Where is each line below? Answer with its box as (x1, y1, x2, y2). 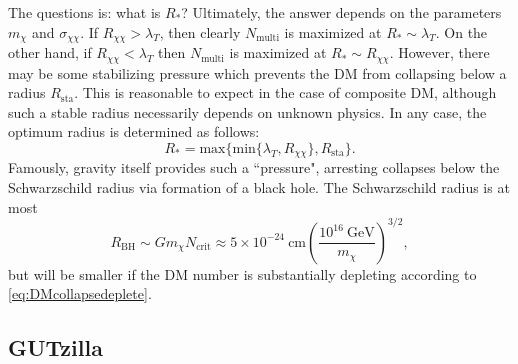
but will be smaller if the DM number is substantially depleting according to (8, 263, 477, 284)
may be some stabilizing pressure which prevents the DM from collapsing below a (8, 62, 507, 83)
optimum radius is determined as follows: (8, 121, 260, 142)
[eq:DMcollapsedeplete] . (8, 283, 152, 304)
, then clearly (159, 21, 241, 42)
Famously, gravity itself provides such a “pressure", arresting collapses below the (8, 157, 500, 178)
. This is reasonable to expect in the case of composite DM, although (74, 82, 497, 103)
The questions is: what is (8, 2, 161, 22)
